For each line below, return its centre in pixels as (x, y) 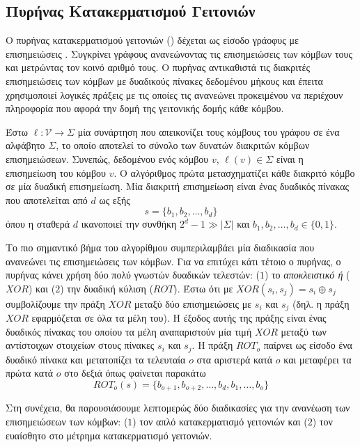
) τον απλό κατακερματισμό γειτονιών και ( (220, 422)
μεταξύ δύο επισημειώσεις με (193, 303)
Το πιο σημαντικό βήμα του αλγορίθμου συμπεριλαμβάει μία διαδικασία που (160, 247)
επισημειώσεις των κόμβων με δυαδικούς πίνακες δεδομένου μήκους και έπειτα (164, 80)
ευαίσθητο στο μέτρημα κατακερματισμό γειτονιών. (109, 435)
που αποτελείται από (47, 199)
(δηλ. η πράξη (321, 303)
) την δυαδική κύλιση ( (107, 288)
